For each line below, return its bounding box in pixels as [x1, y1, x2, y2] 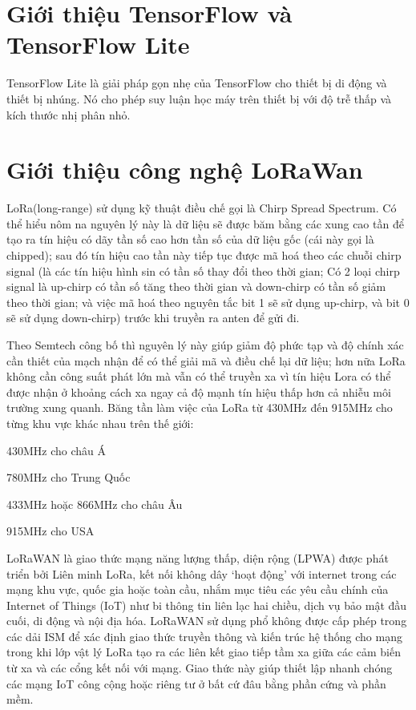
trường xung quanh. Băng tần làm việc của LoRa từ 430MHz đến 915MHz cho [6, 399, 393, 416]
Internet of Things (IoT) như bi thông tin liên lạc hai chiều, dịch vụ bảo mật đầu [6, 596, 407, 613]
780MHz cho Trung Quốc [6, 469, 131, 486]
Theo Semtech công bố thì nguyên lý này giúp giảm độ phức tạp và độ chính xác [6, 336, 404, 353]
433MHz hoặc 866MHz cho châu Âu [6, 495, 183, 512]
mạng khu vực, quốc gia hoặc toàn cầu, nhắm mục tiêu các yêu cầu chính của [6, 581, 389, 598]
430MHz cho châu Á [6, 442, 107, 458]
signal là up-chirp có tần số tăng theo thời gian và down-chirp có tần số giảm [6, 278, 386, 295]
